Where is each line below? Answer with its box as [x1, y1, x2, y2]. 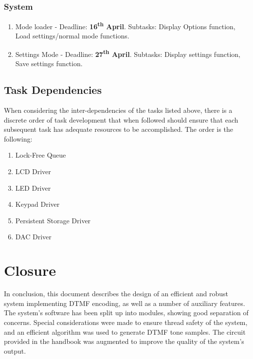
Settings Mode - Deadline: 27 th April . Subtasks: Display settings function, [15, 48, 240, 59]
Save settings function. [15, 58, 83, 69]
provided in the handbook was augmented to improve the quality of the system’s [4, 336, 244, 346]
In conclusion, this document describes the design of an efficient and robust [4, 288, 228, 299]
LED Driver [15, 182, 51, 193]
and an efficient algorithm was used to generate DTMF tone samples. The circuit [4, 326, 246, 337]
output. [4, 345, 26, 356]
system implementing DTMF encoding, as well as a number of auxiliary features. [4, 298, 245, 308]
